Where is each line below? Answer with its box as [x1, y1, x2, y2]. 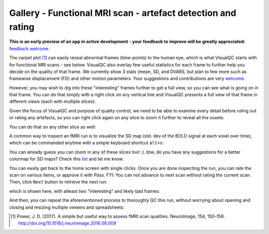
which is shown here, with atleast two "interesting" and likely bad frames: [9, 188, 160, 194]
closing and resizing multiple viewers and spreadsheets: [9, 204, 125, 210]
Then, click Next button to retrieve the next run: [9, 179, 108, 185]
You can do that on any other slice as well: [9, 124, 96, 130]
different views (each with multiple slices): [9, 98, 96, 104]
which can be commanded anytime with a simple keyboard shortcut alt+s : [9, 140, 164, 146]
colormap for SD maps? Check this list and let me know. [9, 156, 124, 162]
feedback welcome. [9, 45, 50, 52]
